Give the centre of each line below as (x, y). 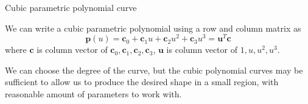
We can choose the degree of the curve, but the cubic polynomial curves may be (154, 70)
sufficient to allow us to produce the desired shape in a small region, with (142, 82)
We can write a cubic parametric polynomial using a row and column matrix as (153, 28)
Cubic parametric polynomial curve (71, 7)
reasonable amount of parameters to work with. (93, 94)
